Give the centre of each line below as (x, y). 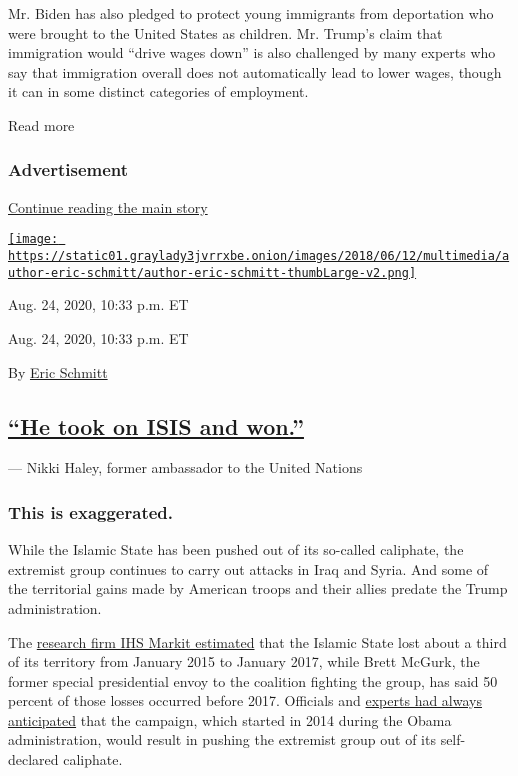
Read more (41, 124)
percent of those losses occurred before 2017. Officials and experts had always (245, 700)
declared (33, 759)
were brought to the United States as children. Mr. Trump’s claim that (225, 32)
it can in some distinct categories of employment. (158, 91)
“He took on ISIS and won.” (156, 425)
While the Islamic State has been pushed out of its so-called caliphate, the (236, 549)
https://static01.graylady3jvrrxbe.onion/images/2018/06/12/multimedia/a (259, 256)
